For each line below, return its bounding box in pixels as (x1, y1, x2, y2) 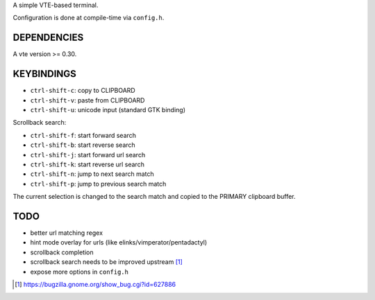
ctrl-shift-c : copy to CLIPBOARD (30, 87, 135, 95)
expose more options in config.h (30, 267, 128, 276)
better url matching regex (30, 229, 103, 237)
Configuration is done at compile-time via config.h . (12, 14, 165, 22)
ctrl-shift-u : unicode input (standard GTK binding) (30, 105, 185, 114)
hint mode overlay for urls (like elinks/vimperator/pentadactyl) (30, 238, 208, 247)
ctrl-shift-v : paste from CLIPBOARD (30, 96, 145, 104)
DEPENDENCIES (12, 32, 84, 44)
